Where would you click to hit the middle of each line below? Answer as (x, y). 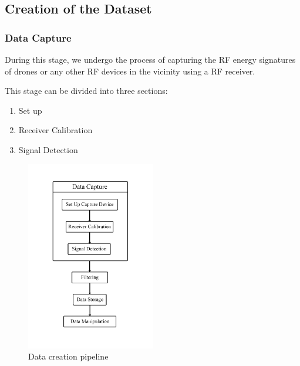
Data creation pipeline (68, 356)
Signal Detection (48, 149)
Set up (30, 110)
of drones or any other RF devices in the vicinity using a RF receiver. (130, 71)
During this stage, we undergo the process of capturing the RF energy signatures (150, 59)
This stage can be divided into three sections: (86, 91)
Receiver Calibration (55, 130)
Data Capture (38, 37)
